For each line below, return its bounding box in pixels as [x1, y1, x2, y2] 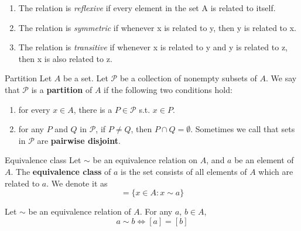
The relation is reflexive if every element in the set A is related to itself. [18, 2, 276, 13]
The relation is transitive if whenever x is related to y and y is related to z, [18, 41, 288, 53]
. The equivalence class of [11, 165, 111, 177]
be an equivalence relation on [93, 154, 198, 166]
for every [18, 103, 50, 115]
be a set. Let [63, 72, 108, 84]
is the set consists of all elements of [121, 165, 247, 177]
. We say [265, 72, 297, 84]
